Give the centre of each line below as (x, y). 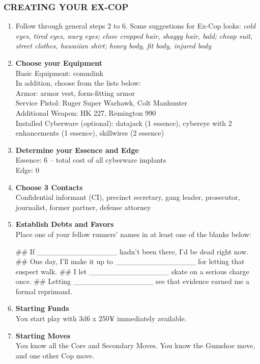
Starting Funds (42, 308)
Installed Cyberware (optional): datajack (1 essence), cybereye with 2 (124, 123)
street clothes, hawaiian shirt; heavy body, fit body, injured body (113, 46)
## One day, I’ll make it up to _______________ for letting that (130, 261)
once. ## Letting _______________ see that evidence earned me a (132, 281)
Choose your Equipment (59, 63)
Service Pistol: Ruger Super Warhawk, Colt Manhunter (102, 103)
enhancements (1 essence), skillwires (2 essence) (90, 133)
